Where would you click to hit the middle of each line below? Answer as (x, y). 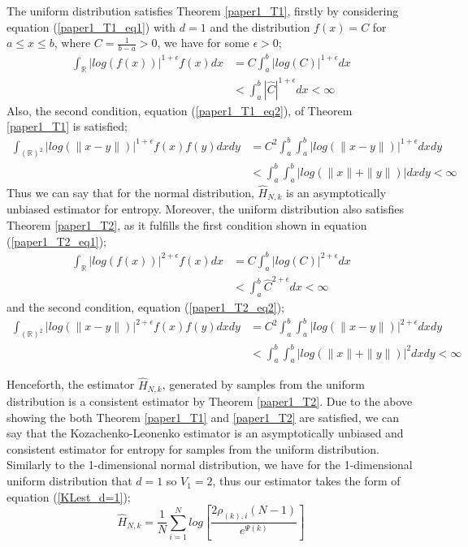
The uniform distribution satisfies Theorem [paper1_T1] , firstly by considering (203, 11)
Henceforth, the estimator (71, 384)
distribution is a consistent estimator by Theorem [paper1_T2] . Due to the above (210, 401)
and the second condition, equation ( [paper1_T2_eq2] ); (146, 307)
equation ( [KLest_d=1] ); (69, 496)
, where (72, 43)
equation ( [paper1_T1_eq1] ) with (91, 26)
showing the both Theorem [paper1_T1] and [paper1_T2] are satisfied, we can (203, 417)
